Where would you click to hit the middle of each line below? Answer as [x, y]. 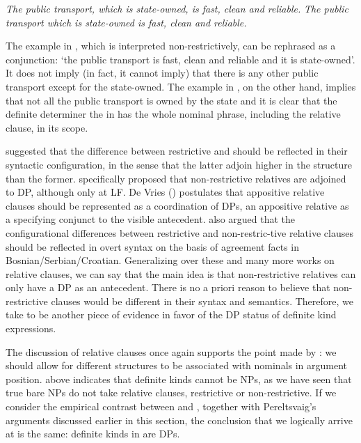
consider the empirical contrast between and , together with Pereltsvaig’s [161, 406]
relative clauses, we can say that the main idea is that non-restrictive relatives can [181, 273]
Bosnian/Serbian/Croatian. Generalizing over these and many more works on [170, 260]
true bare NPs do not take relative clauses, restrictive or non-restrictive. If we [171, 393]
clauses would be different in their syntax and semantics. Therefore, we [202, 301]
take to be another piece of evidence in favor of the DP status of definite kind [171, 314]
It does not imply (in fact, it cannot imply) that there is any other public [162, 73]
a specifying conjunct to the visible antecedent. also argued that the [151, 219]
